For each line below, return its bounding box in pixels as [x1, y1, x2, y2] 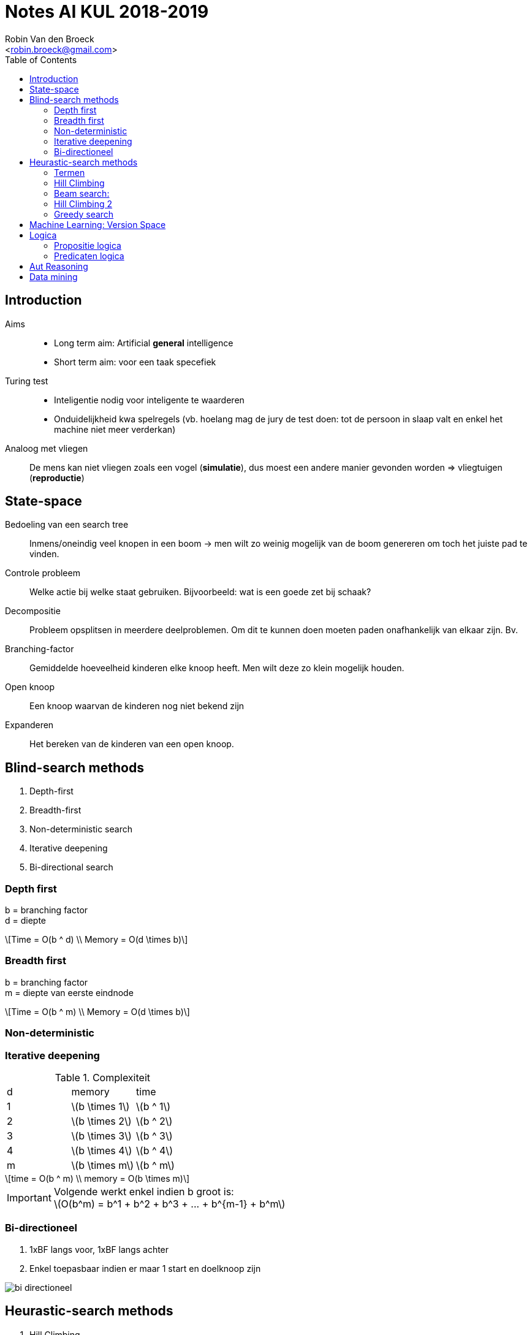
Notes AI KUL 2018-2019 [5, 1, 209, 22]
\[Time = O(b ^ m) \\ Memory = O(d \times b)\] [5, 1006, 190, 1017]
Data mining [29, 271, 78, 282]
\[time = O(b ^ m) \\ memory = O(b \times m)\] [5, 1173, 190, 1184]
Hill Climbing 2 [54, 198, 113, 209]
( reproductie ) [29, 472, 85, 483]
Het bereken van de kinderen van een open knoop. [29, 739, 234, 750]
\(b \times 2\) [71, 1114, 132, 1127]
